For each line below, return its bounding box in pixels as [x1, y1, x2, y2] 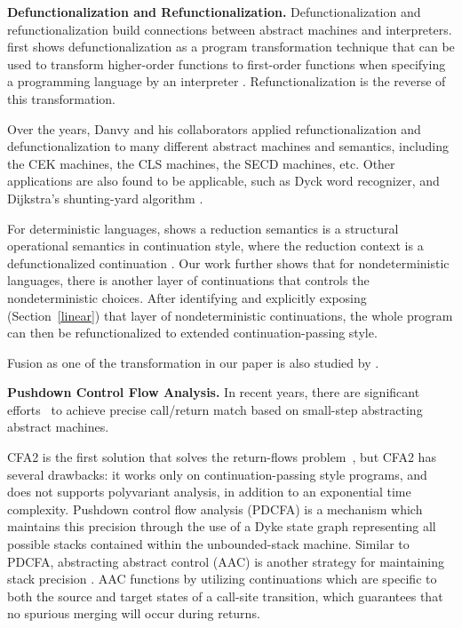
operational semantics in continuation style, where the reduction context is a [7, 236, 424, 255]
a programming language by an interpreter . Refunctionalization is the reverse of [7, 72, 446, 91]
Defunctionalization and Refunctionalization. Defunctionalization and [7, 3, 421, 20]
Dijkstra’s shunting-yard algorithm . [7, 188, 203, 207]
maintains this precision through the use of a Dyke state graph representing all [7, 517, 436, 536]
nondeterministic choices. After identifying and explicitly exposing [7, 288, 367, 306]
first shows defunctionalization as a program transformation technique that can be [7, 37, 455, 56]
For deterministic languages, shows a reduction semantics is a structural [7, 219, 399, 237]
